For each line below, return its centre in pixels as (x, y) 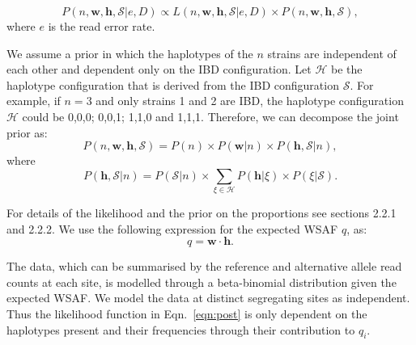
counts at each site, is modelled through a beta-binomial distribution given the (202, 282)
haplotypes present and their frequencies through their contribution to (181, 329)
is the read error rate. (102, 26)
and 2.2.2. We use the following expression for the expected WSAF (172, 228)
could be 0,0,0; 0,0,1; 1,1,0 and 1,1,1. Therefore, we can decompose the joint (210, 116)
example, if (34, 101)
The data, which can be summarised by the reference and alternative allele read (204, 266)
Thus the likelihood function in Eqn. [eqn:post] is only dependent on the (187, 314)
